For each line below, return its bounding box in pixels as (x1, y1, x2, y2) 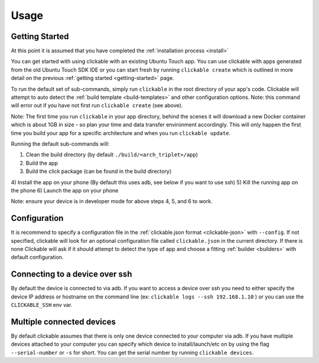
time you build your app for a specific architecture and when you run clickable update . (11, 129, 231, 136)
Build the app (25, 159, 58, 166)
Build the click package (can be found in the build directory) (25, 168, 172, 175)
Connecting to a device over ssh (11, 269, 132, 280)
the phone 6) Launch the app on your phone (11, 187, 119, 194)
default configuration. (11, 253, 64, 261)
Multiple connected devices (11, 317, 116, 327)
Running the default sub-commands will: (11, 140, 110, 147)
